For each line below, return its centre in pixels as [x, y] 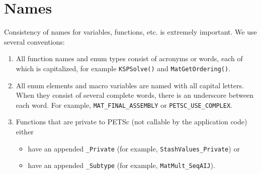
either [25, 131]
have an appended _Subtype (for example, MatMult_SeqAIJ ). [121, 165]
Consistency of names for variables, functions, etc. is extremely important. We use [130, 32]
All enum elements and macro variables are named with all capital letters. [130, 85]
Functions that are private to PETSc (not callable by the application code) [132, 122]
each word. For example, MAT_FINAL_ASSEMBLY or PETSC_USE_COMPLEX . [124, 105]
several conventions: [34, 41]
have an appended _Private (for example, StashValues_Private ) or [134, 148]
